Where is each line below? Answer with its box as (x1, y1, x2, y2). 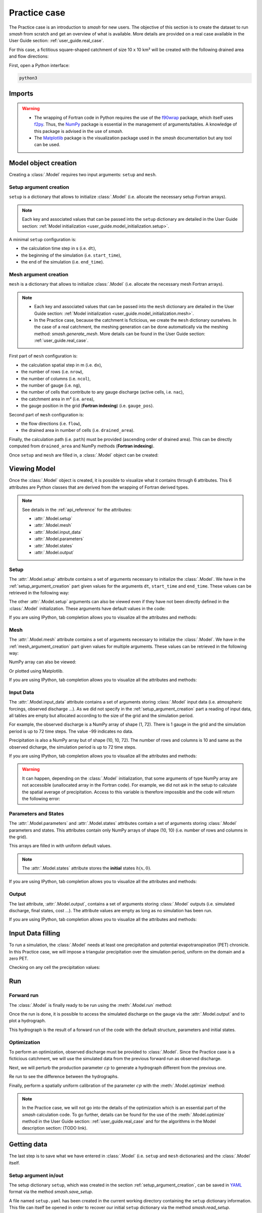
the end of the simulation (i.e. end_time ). (21, 259, 104, 265)
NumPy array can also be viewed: (9, 659, 76, 665)
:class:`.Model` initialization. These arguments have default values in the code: (9, 606, 166, 611)
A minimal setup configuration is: (9, 237, 77, 243)
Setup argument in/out (9, 1172, 64, 1179)
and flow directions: (9, 53, 49, 59)
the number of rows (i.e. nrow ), (21, 369, 83, 375)
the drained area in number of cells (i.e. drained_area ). (21, 427, 135, 433)
